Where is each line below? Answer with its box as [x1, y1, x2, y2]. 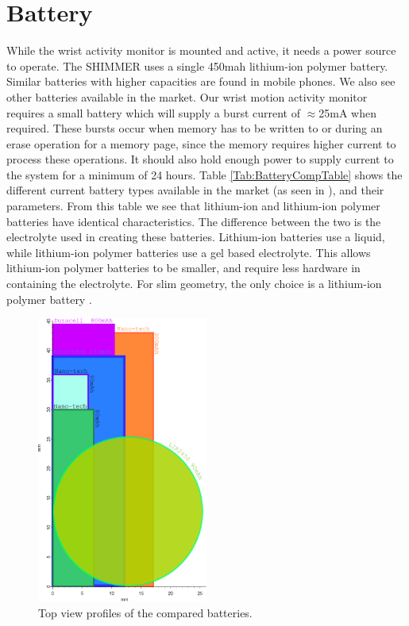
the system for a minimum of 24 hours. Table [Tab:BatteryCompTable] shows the [6, 166, 403, 182]
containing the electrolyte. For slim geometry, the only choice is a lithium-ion [6, 275, 382, 292]
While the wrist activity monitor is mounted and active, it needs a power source [6, 42, 396, 59]
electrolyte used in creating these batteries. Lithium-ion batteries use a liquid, [6, 229, 385, 245]
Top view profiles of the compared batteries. [38, 604, 253, 620]
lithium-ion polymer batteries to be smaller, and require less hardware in [6, 259, 361, 276]
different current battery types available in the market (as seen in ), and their [6, 182, 384, 198]
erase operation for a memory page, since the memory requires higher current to [6, 135, 396, 152]
